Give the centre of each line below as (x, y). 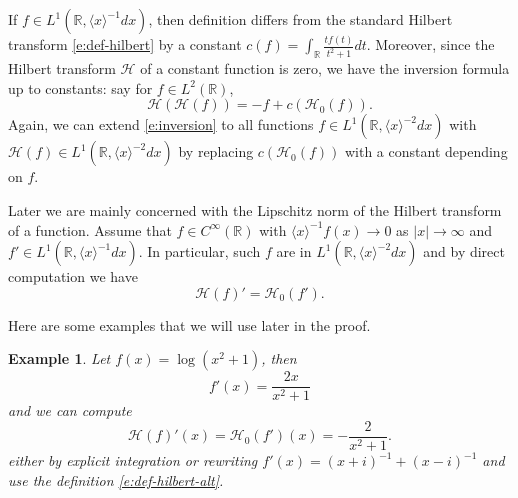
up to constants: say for (80, 87)
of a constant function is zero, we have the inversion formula (325, 68)
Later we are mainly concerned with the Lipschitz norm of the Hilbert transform (255, 209)
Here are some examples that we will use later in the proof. (189, 324)
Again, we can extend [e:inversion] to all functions (161, 124)
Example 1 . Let (59, 358)
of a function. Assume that (90, 229)
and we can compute (70, 410)
